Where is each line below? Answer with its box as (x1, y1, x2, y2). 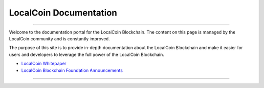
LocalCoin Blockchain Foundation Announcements (21, 67, 123, 73)
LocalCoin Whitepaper (21, 61, 66, 67)
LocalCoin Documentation (9, 7, 117, 18)
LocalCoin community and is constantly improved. (9, 35, 110, 41)
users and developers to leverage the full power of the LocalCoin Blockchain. (9, 52, 164, 57)
